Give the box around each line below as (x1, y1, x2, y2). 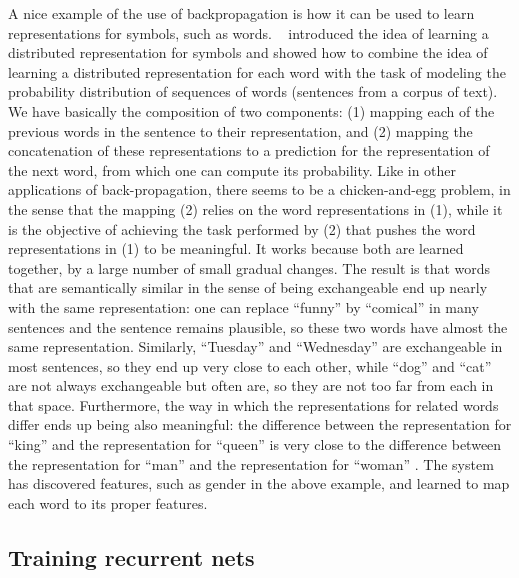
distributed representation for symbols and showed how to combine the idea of (8, 42, 488, 63)
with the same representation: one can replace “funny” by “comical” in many (8, 296, 479, 317)
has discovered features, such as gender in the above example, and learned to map (8, 473, 510, 494)
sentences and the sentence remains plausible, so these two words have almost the (8, 316, 508, 337)
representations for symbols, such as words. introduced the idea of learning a (8, 22, 489, 43)
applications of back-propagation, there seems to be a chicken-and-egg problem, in (8, 179, 511, 200)
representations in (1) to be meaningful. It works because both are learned (8, 238, 464, 259)
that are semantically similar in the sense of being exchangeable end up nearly (8, 277, 488, 298)
